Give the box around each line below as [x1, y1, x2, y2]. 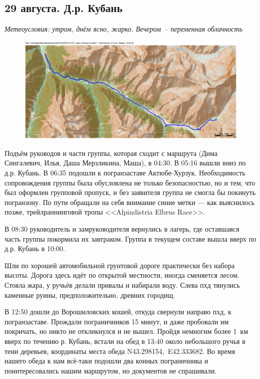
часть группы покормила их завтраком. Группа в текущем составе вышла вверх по [5, 233, 256, 244]
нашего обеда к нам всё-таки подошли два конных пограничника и [5, 355, 208, 366]
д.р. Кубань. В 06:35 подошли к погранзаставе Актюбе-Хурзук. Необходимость [5, 167, 245, 178]
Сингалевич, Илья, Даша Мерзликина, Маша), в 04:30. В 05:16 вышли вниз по [5, 157, 246, 168]
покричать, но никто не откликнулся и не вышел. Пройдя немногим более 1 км [5, 326, 248, 336]
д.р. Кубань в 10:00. [5, 243, 65, 254]
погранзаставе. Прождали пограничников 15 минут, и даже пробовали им [5, 316, 229, 326]
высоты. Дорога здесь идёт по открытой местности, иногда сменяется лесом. [5, 270, 239, 280]
